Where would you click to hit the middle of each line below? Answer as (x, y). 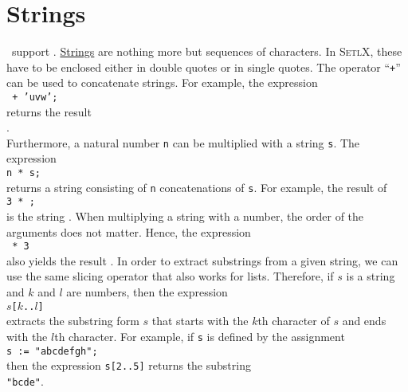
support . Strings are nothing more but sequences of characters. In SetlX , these (207, 51)
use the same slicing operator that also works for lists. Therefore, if (170, 276)
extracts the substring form (73, 321)
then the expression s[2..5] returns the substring (129, 365)
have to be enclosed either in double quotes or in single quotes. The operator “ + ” (204, 67)
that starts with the (200, 321)
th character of (294, 321)
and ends (364, 321)
